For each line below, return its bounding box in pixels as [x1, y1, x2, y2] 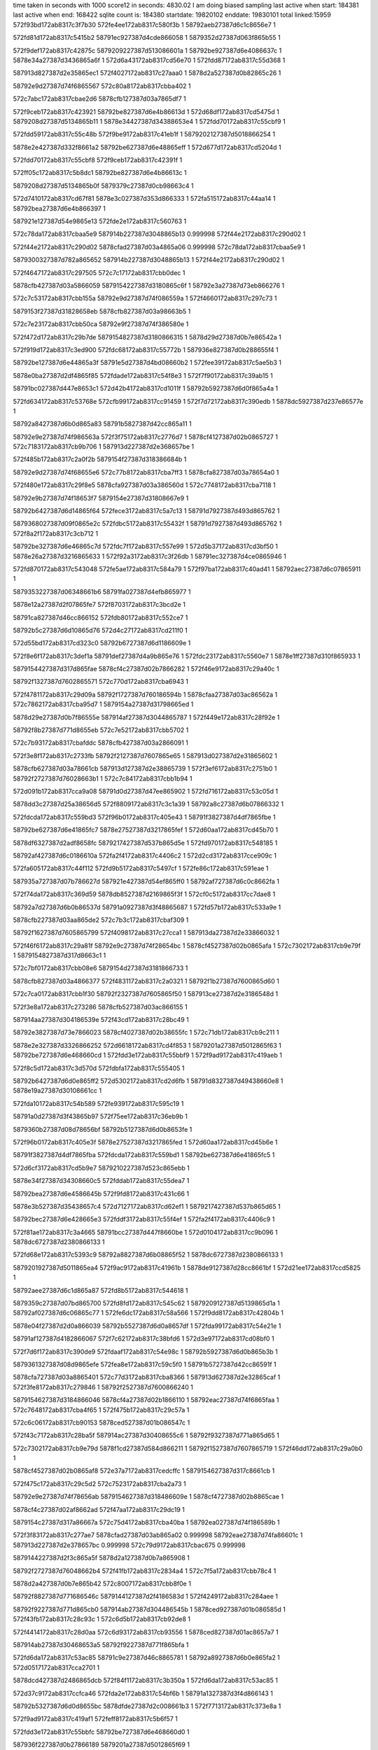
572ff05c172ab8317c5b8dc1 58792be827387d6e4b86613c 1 [13, 169, 187, 177]
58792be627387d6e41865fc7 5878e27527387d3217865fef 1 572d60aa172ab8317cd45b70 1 [13, 826, 279, 834]
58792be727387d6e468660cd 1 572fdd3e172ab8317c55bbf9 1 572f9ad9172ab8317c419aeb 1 [13, 1051, 283, 1060]
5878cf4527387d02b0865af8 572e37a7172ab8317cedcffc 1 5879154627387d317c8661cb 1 [13, 1466, 275, 1475]
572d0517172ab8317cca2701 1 [13, 1663, 100, 1672]
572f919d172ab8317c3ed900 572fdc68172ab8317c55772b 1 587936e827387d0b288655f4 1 [13, 345, 279, 353]
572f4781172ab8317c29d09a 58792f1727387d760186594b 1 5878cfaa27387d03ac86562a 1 [13, 690, 278, 699]
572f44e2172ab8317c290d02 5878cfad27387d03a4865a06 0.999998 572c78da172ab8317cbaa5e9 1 [13, 242, 306, 251]
